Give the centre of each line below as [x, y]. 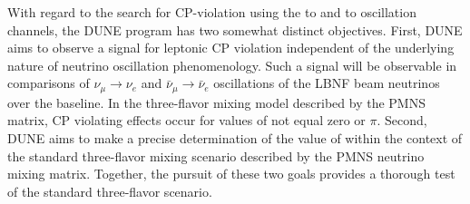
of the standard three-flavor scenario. [110, 191]
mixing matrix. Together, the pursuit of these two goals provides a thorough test [231, 174]
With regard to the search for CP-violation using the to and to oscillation [212, 12]
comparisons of [49, 83]
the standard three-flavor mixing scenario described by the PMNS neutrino [216, 155]
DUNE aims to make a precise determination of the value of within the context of [235, 138]
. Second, [402, 120]
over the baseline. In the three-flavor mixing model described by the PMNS [216, 102]
